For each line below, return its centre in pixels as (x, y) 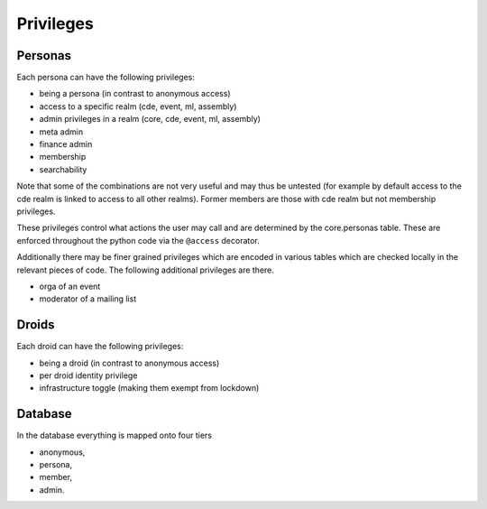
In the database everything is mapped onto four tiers (114, 435)
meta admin (61, 132)
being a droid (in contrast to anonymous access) (129, 363)
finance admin (66, 144)
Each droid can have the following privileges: (100, 347)
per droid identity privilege (88, 375)
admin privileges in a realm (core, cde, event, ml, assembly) (150, 119)
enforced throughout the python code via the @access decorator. (138, 240)
